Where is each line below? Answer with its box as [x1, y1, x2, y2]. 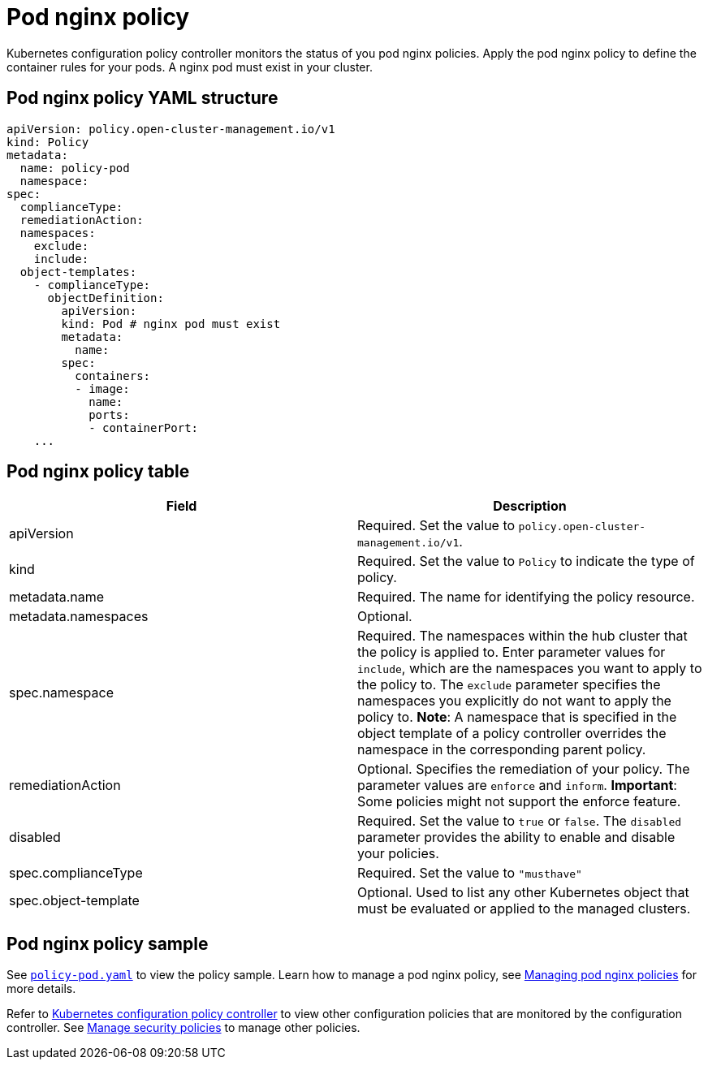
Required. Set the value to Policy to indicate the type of [357, 553, 695, 570]
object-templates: [19, 265, 137, 278]
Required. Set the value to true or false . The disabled [357, 813, 682, 830]
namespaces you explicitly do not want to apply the [357, 693, 671, 710]
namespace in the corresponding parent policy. [357, 741, 646, 758]
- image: [75, 382, 130, 395]
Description [493, 498, 567, 515]
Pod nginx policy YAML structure [6, 88, 278, 109]
